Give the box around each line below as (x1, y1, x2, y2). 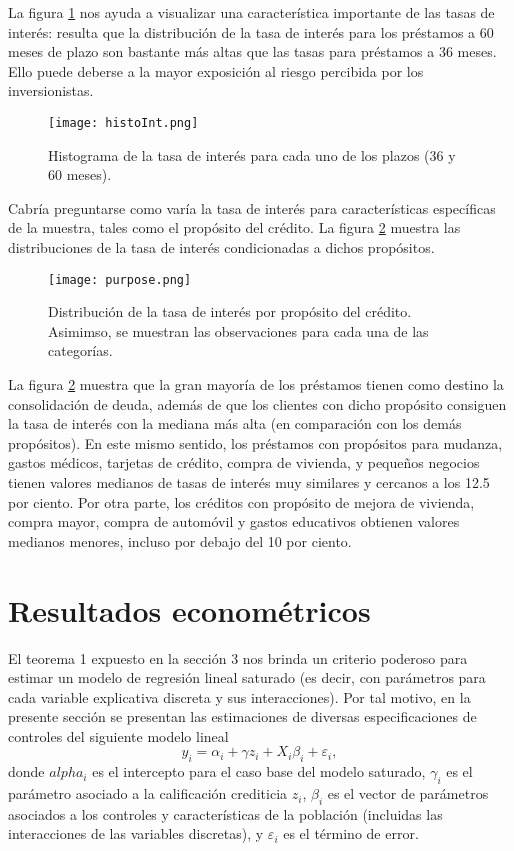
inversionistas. (8, 80, 94, 101)
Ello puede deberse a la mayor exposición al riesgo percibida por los (8, 60, 424, 81)
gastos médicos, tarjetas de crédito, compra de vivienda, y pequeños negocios (8, 452, 480, 473)
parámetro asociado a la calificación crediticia (8, 783, 288, 804)
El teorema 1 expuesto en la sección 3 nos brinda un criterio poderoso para (8, 647, 468, 668)
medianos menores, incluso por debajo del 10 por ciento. (8, 530, 352, 551)
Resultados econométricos (8, 589, 371, 630)
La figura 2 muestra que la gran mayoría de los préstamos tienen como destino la (8, 374, 504, 395)
